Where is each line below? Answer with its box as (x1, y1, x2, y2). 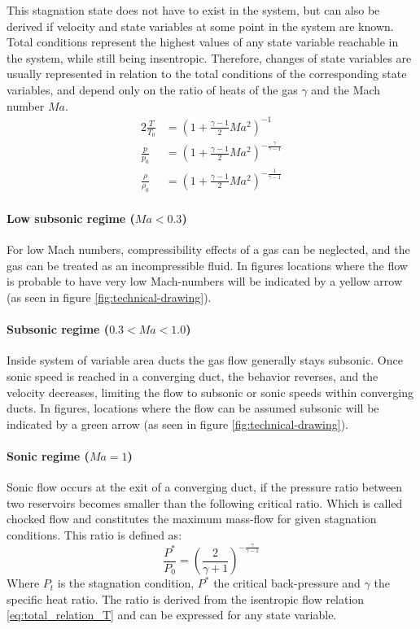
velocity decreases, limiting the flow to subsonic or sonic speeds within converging (7, 383, 413, 400)
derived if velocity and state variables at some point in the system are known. (7, 17, 394, 34)
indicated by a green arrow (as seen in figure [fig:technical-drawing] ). (7, 415, 348, 432)
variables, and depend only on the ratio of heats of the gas (7, 81, 298, 98)
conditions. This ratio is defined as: (7, 526, 182, 543)
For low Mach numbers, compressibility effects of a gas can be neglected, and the (7, 241, 410, 258)
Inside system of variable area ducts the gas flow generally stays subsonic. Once (7, 352, 403, 369)
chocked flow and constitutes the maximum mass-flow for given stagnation (7, 510, 377, 527)
